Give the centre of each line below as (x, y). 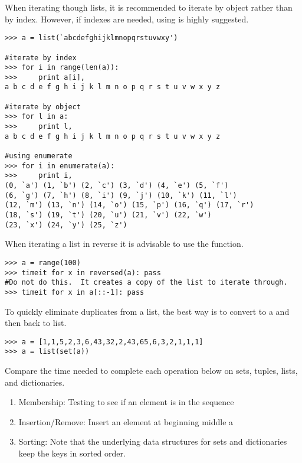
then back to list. (36, 323)
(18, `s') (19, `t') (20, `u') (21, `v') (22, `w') (108, 215)
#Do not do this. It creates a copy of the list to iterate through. (146, 283)
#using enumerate (39, 156)
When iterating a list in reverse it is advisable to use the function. (124, 244)
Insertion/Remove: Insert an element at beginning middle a (126, 421)
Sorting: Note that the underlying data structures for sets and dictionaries (153, 441)
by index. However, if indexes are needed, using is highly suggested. (127, 19)
